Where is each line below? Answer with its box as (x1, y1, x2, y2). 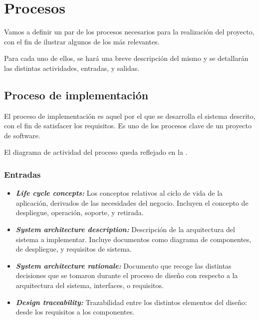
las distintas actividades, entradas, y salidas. (4, 62, 140, 73)
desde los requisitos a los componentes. (15, 307, 135, 317)
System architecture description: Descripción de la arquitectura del (15, 224, 235, 235)
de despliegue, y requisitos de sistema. (15, 244, 132, 254)
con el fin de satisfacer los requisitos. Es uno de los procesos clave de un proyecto (4, 120, 252, 131)
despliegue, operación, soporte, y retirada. (15, 207, 144, 218)
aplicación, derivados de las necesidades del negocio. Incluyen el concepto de (15, 197, 249, 208)
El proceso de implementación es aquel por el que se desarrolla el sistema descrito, (4, 110, 256, 121)
